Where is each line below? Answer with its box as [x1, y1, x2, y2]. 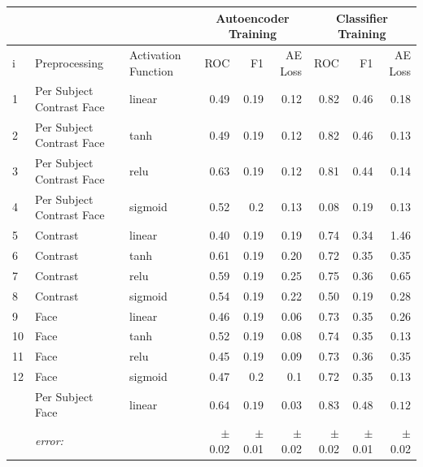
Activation [129, 45, 181, 63]
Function [129, 62, 173, 79]
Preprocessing [35, 54, 104, 71]
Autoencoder [216, 9, 290, 26]
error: [35, 432, 63, 449]
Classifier [335, 9, 388, 26]
